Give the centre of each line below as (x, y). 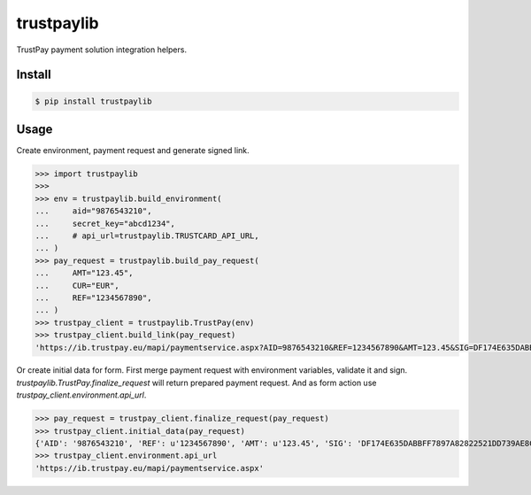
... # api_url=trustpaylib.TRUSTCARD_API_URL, (147, 236)
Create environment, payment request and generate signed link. (133, 151)
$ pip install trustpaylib (93, 101)
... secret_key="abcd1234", (105, 223)
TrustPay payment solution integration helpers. (102, 50)
